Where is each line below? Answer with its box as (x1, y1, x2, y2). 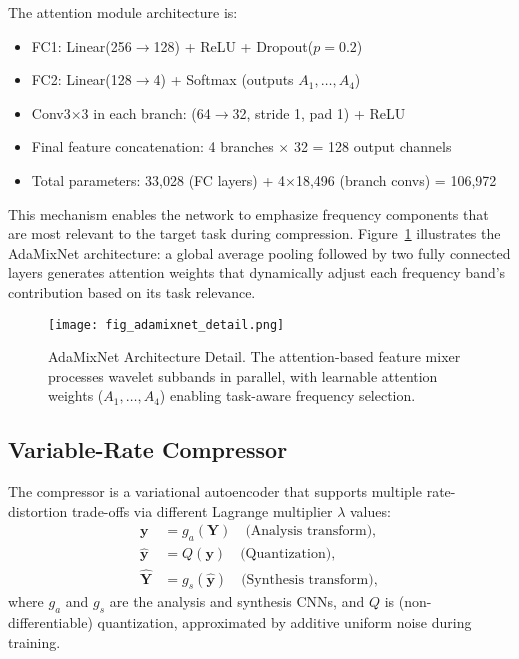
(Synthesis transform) (241, 572, 374, 587)
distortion (8, 500, 68, 521)
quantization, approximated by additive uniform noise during (97, 612, 472, 633)
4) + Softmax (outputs (153, 69, 294, 90)
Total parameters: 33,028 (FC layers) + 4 (31, 169, 286, 190)
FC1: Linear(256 (31, 35, 132, 56)
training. (8, 631, 61, 652)
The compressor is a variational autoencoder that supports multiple (8, 481, 422, 502)
